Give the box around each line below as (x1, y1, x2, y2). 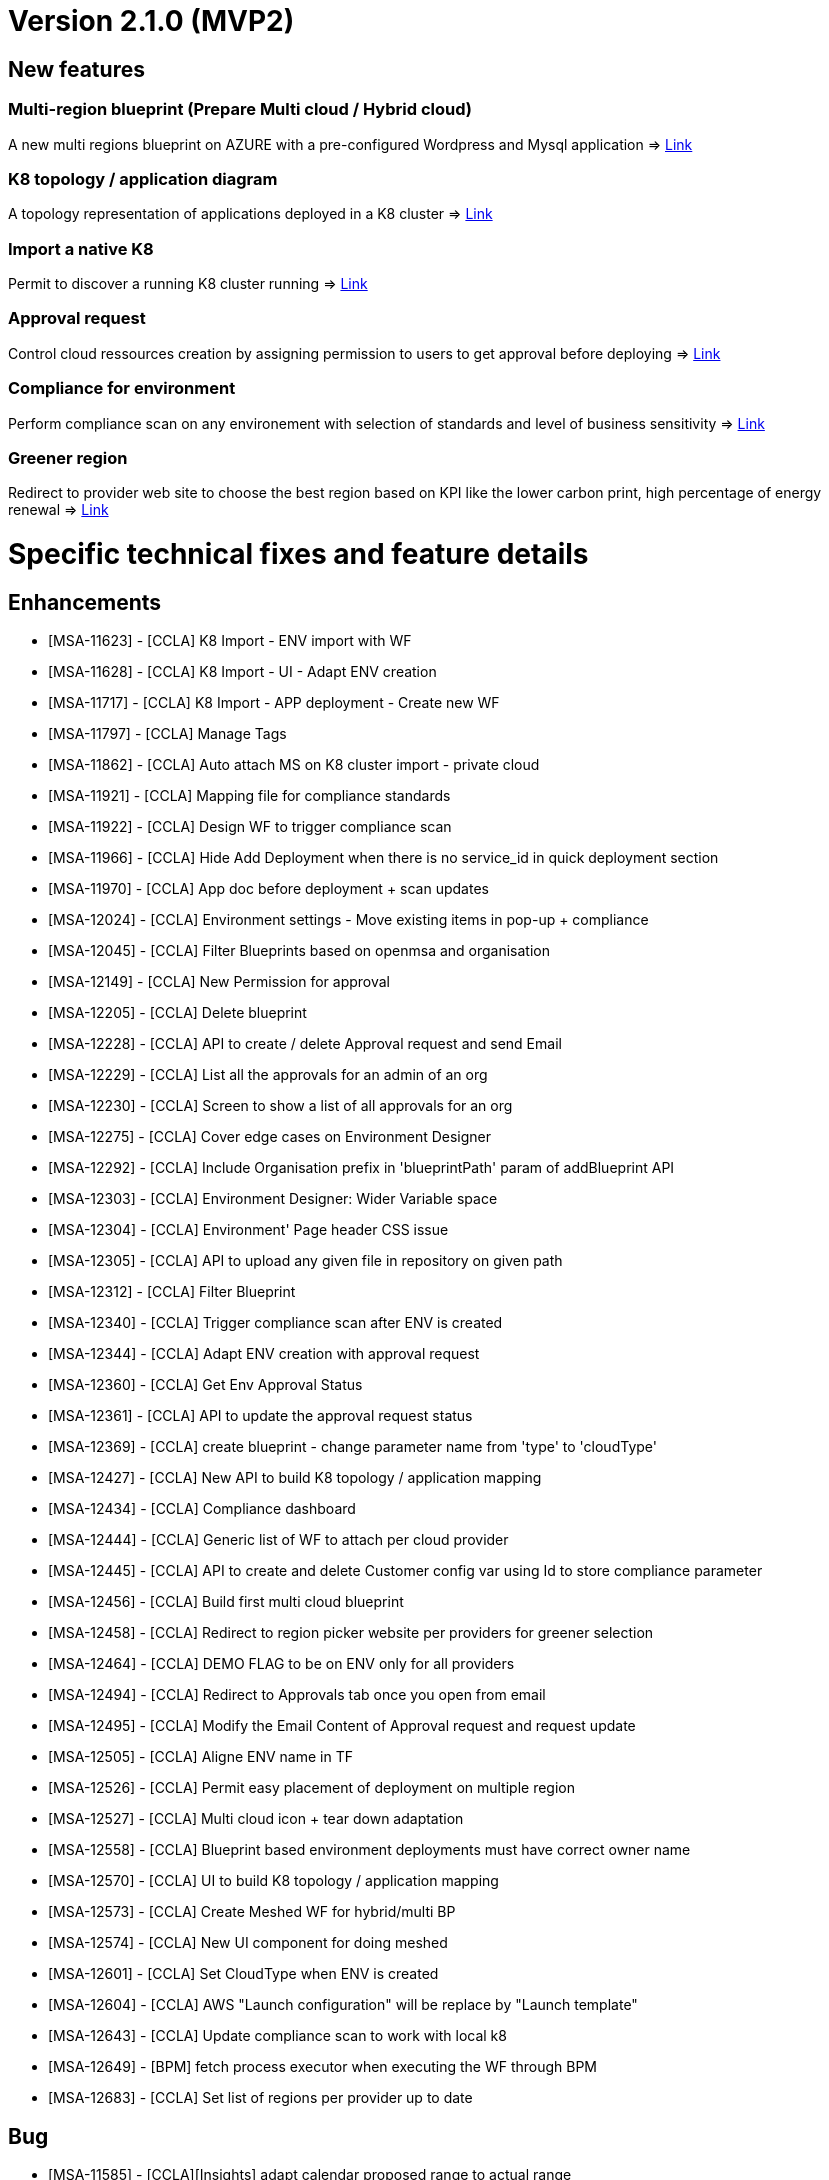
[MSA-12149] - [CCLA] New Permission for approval (48, 973, 391, 991)
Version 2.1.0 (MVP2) (8, 4, 295, 38)
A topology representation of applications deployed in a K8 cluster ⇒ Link (8, 205, 493, 223)
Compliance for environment (8, 378, 236, 399)
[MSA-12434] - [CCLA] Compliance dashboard (48, 1500, 356, 1518)
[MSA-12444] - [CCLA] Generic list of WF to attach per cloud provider (48, 1531, 509, 1549)
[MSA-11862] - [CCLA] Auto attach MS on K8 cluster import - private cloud (48, 756, 540, 774)
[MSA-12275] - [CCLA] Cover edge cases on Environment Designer (48, 1128, 492, 1146)
